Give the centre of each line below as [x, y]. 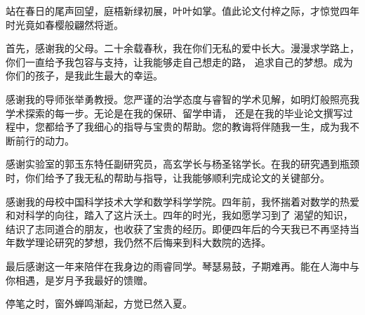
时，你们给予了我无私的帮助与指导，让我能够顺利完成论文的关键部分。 [168, 177]
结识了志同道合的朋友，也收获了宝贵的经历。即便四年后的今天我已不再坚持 [178, 228]
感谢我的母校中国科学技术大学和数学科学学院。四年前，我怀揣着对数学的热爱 [182, 201]
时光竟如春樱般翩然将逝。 [65, 24]
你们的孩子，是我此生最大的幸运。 [84, 75]
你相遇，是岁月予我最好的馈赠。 [79, 280]
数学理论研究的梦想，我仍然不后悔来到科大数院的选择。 [143, 242]
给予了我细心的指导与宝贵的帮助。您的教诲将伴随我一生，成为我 [202, 127]
